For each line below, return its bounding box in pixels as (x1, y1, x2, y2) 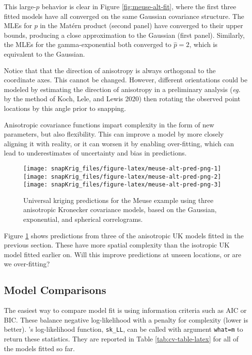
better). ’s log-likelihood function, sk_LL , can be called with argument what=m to (4, 324, 243, 334)
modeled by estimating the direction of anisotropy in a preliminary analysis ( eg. (4, 84, 241, 94)
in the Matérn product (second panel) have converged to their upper (40, 20, 243, 31)
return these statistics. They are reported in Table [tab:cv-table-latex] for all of (4, 334, 238, 344)
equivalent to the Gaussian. (4, 48, 85, 59)
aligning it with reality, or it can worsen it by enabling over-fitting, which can (4, 138, 234, 148)
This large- (4, 1, 36, 11)
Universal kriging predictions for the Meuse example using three (23, 195, 214, 205)
